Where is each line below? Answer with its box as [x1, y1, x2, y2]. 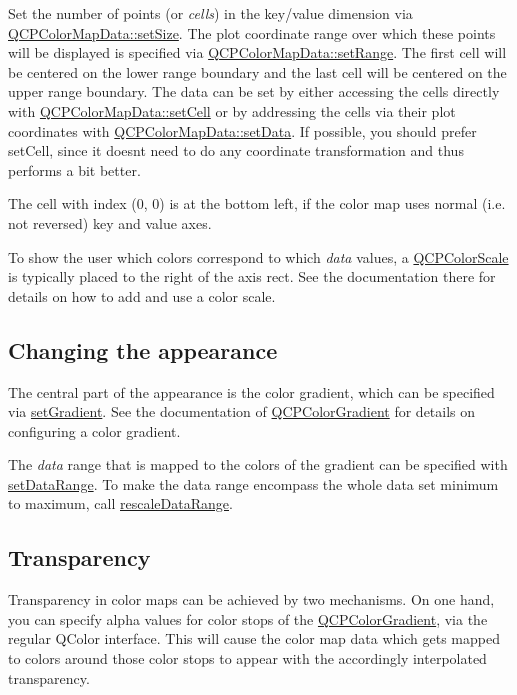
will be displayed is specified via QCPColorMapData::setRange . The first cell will [8, 42, 507, 63]
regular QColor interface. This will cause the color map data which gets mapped [8, 628, 500, 649]
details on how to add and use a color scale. [8, 285, 276, 306]
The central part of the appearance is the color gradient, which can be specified [8, 381, 495, 402]
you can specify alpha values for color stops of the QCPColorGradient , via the [8, 608, 488, 629]
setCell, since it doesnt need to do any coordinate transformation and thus [8, 140, 464, 161]
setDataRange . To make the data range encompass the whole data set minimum [8, 473, 499, 494]
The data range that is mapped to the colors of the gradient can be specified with [8, 454, 508, 475]
